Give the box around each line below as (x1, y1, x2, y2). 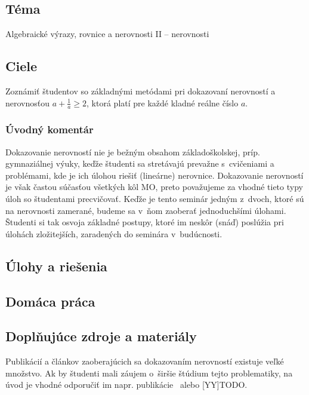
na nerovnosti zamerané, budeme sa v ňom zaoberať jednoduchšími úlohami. (5, 204, 286, 216)
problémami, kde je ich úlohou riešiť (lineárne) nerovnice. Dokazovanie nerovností (5, 169, 304, 181)
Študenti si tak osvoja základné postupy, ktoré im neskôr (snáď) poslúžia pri (5, 216, 284, 228)
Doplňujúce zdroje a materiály (5, 327, 197, 345)
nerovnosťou (5, 96, 50, 109)
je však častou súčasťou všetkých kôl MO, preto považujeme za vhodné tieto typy (5, 180, 303, 193)
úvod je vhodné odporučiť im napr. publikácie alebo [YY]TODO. (5, 378, 248, 391)
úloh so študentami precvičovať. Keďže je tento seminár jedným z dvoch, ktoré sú (5, 192, 304, 205)
